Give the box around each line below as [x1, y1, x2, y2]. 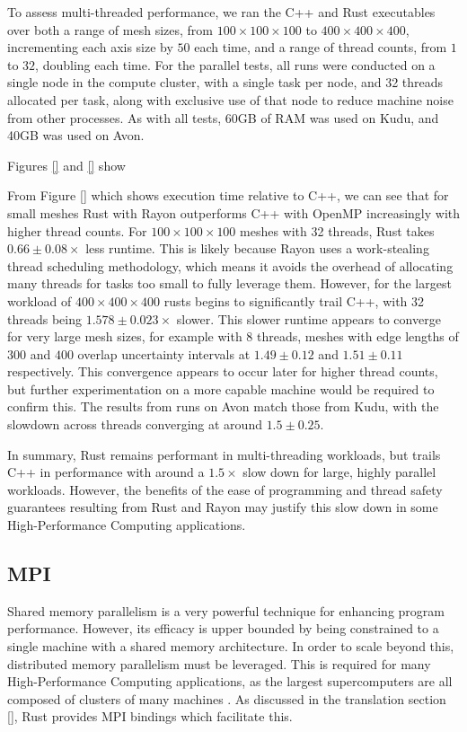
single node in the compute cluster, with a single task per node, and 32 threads [7, 73, 444, 92]
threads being [7, 309, 82, 328]
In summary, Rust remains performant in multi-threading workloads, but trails [7, 445, 441, 463]
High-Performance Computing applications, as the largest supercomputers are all [7, 672, 453, 691]
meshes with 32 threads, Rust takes [240, 221, 435, 240]
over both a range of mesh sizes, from [7, 20, 213, 39]
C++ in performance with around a [7, 463, 205, 481]
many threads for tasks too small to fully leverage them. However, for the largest [7, 274, 452, 293]
